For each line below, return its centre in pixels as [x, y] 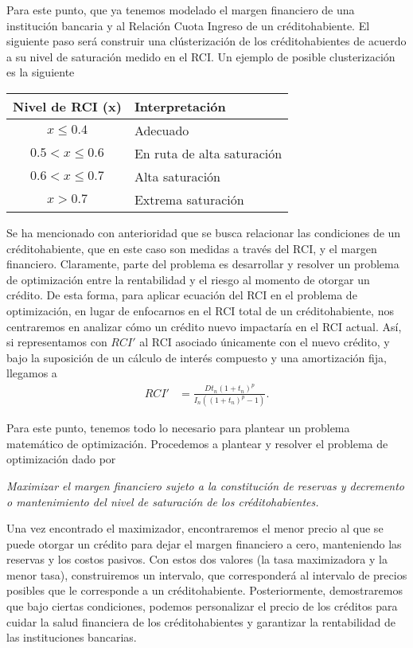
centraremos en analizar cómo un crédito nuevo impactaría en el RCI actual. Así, [204, 326]
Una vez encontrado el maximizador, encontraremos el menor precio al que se [195, 528]
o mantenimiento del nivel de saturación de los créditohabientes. [163, 501]
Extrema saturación [189, 199]
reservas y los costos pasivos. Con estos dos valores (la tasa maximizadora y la [197, 559]
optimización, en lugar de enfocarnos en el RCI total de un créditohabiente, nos [200, 310]
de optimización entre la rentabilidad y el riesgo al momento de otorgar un [188, 279]
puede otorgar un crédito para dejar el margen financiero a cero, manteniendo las [204, 543]
